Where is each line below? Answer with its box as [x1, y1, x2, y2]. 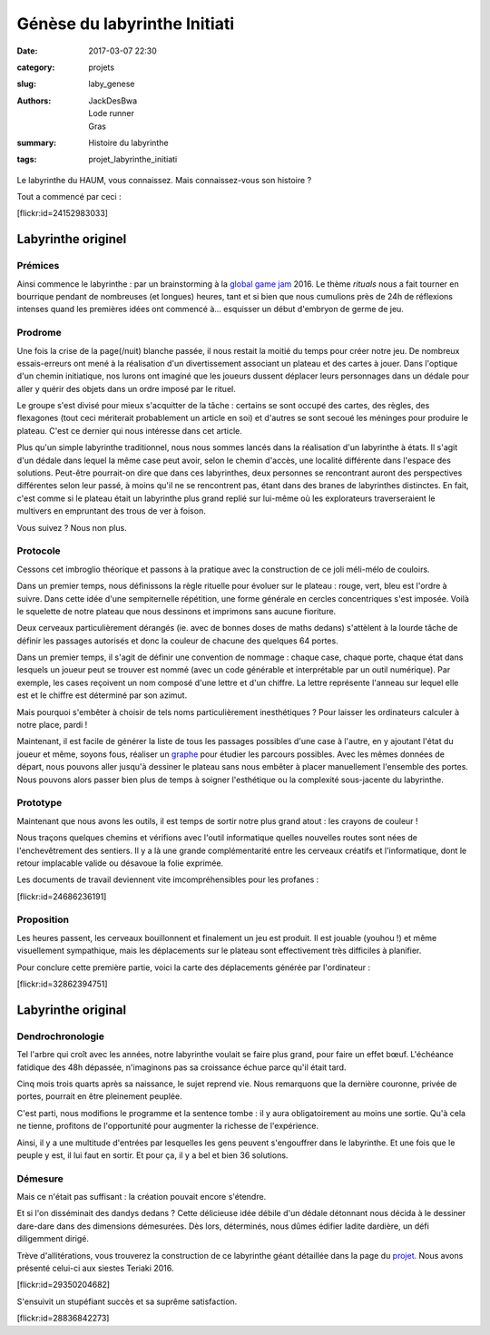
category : [16, 62, 55, 73]
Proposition [16, 913, 70, 926]
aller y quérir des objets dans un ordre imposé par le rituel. [16, 383, 236, 394]
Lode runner [88, 108, 135, 119]
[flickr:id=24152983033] [16, 208, 109, 219]
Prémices [16, 260, 60, 272]
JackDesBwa [88, 95, 138, 106]
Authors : [16, 95, 52, 106]
